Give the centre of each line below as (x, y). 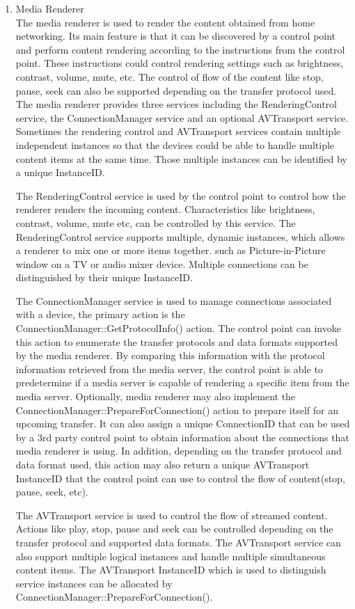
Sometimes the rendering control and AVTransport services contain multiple (178, 131)
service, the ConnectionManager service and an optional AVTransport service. (182, 117)
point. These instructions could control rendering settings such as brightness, (180, 63)
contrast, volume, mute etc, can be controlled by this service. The (156, 222)
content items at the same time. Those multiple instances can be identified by (181, 158)
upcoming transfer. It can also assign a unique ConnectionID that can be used (183, 424)
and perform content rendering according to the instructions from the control (180, 49)
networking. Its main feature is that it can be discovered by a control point (176, 36)
